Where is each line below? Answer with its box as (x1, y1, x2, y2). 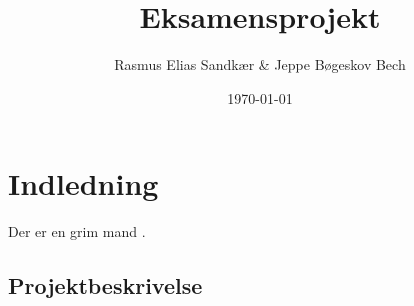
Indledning (8, 163, 159, 204)
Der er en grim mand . (8, 221, 146, 242)
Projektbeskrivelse (8, 270, 203, 301)
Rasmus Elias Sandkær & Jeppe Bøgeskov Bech (114, 54, 406, 75)
